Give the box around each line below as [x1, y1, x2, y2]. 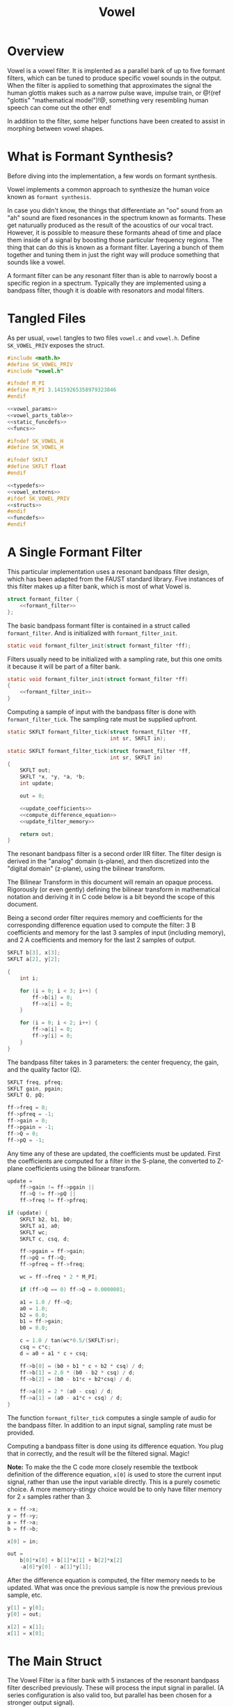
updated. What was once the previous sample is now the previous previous [7, 1584, 223, 1591]
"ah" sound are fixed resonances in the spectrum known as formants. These [7, 213, 226, 221]
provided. [7, 1428, 35, 1437]
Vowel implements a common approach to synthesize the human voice [7, 185, 210, 194]
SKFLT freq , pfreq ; [7, 1079, 64, 1086]
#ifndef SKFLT [7, 457, 49, 464]
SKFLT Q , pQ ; [7, 1091, 45, 1099]
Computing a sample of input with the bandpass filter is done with [7, 708, 196, 716]
